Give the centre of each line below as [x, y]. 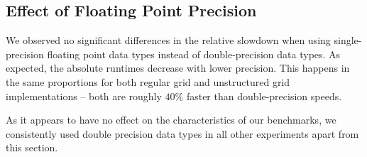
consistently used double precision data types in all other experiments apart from [182, 133]
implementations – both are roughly [84, 96]
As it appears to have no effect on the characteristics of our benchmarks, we [171, 120]
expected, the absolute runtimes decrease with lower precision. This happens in [178, 68]
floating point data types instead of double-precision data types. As [194, 54]
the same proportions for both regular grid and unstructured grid [148, 81]
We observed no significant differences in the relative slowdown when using [168, 40]
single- [348, 40]
